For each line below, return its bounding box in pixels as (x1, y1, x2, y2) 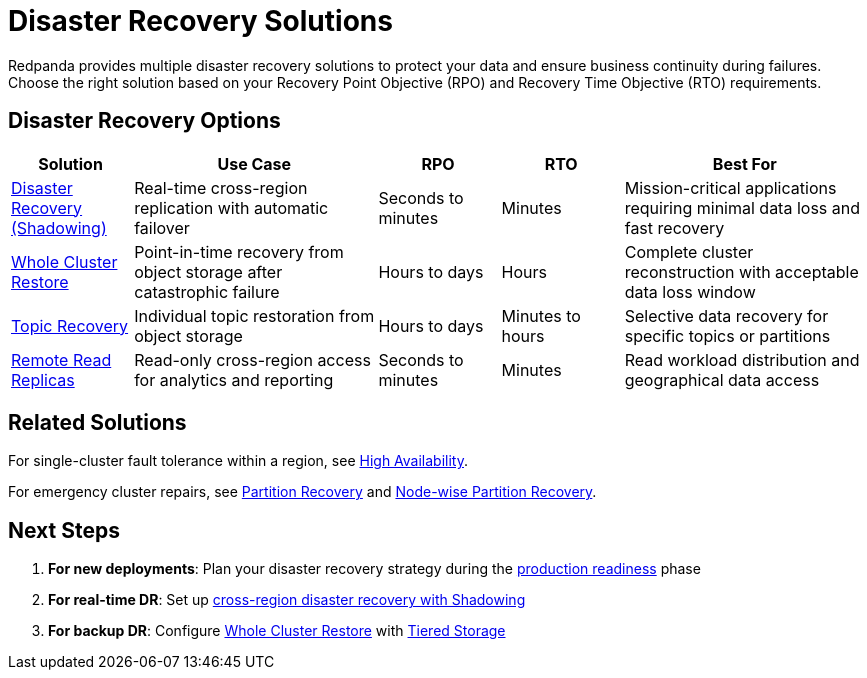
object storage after (134, 261, 283, 282)
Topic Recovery (11, 315, 129, 336)
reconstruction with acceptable (624, 261, 859, 282)
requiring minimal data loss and (624, 197, 861, 218)
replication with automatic (134, 197, 329, 218)
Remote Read (11, 349, 112, 370)
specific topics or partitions (624, 325, 831, 346)
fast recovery (624, 217, 725, 238)
